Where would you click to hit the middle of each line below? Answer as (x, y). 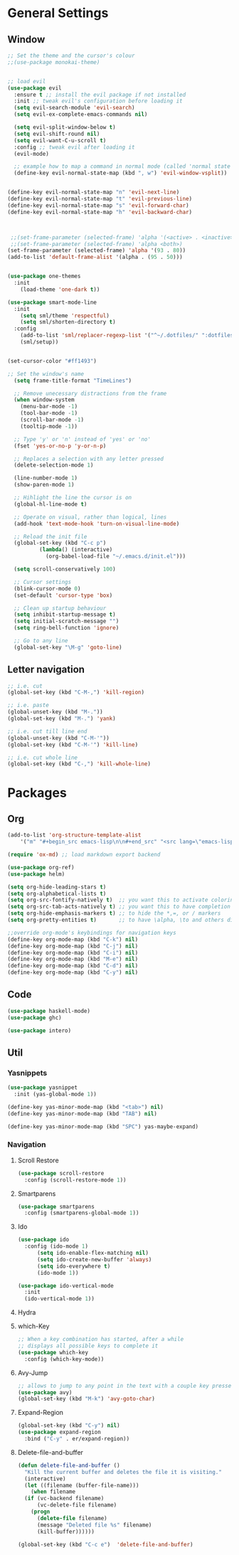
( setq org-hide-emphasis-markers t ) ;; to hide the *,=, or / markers (114, 913)
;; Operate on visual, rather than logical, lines (90, 517)
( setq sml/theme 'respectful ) (65, 315)
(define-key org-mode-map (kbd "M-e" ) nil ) (73, 959)
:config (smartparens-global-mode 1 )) (82, 1213)
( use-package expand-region (59, 1432)
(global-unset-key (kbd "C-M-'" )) (59, 738)
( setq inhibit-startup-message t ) (65, 615)
